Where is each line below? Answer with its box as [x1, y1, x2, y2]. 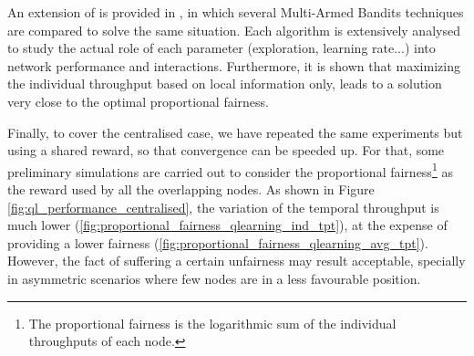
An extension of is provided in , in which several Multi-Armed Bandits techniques [7, 3, 464, 21]
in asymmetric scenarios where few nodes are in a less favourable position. [7, 268, 421, 288]
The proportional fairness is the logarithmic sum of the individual [28, 313, 397, 332]
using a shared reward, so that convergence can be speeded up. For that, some [7, 141, 445, 160]
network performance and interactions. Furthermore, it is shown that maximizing [7, 56, 460, 75]
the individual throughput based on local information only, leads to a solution [7, 74, 442, 93]
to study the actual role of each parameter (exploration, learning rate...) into [7, 38, 436, 58]
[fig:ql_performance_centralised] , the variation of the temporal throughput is [7, 197, 439, 216]
